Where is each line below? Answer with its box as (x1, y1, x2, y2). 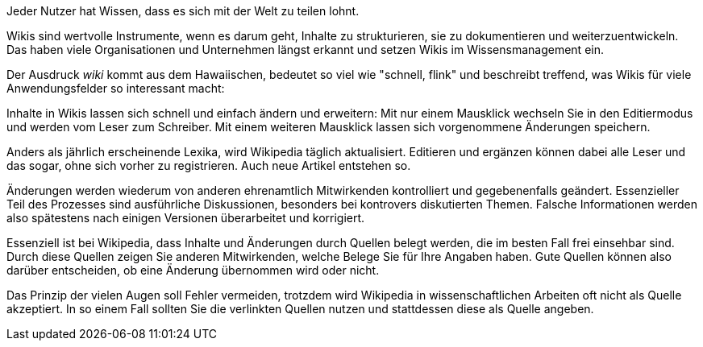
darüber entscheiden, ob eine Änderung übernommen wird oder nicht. (6, 263, 380, 277)
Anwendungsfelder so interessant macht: (6, 81, 225, 95)
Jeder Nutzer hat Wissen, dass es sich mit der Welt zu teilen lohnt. (6, 4, 360, 18)
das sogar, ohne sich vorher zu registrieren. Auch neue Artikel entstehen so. (6, 159, 411, 172)
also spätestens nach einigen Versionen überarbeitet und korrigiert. (6, 211, 365, 225)
